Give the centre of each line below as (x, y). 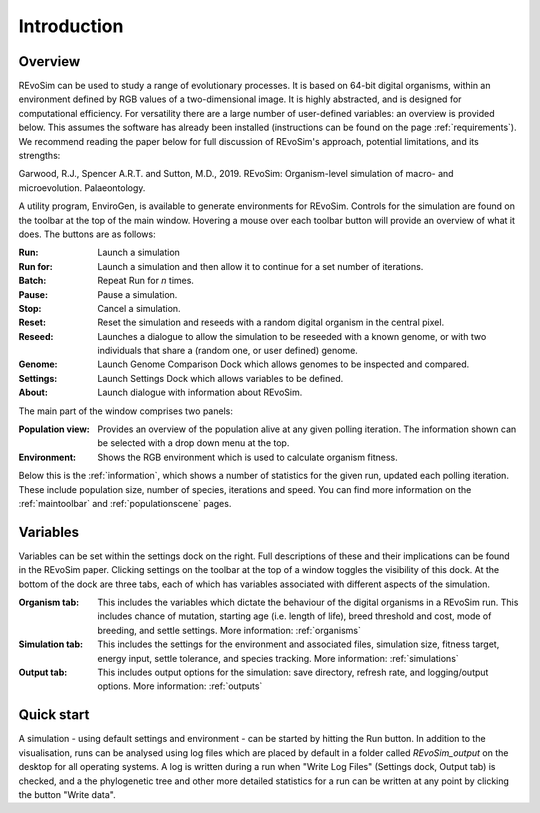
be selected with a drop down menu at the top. (193, 443)
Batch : (32, 281)
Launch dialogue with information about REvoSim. (200, 392)
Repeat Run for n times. (146, 281)
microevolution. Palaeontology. (82, 187)
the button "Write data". (67, 794)
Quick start (54, 715)
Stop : (30, 308)
